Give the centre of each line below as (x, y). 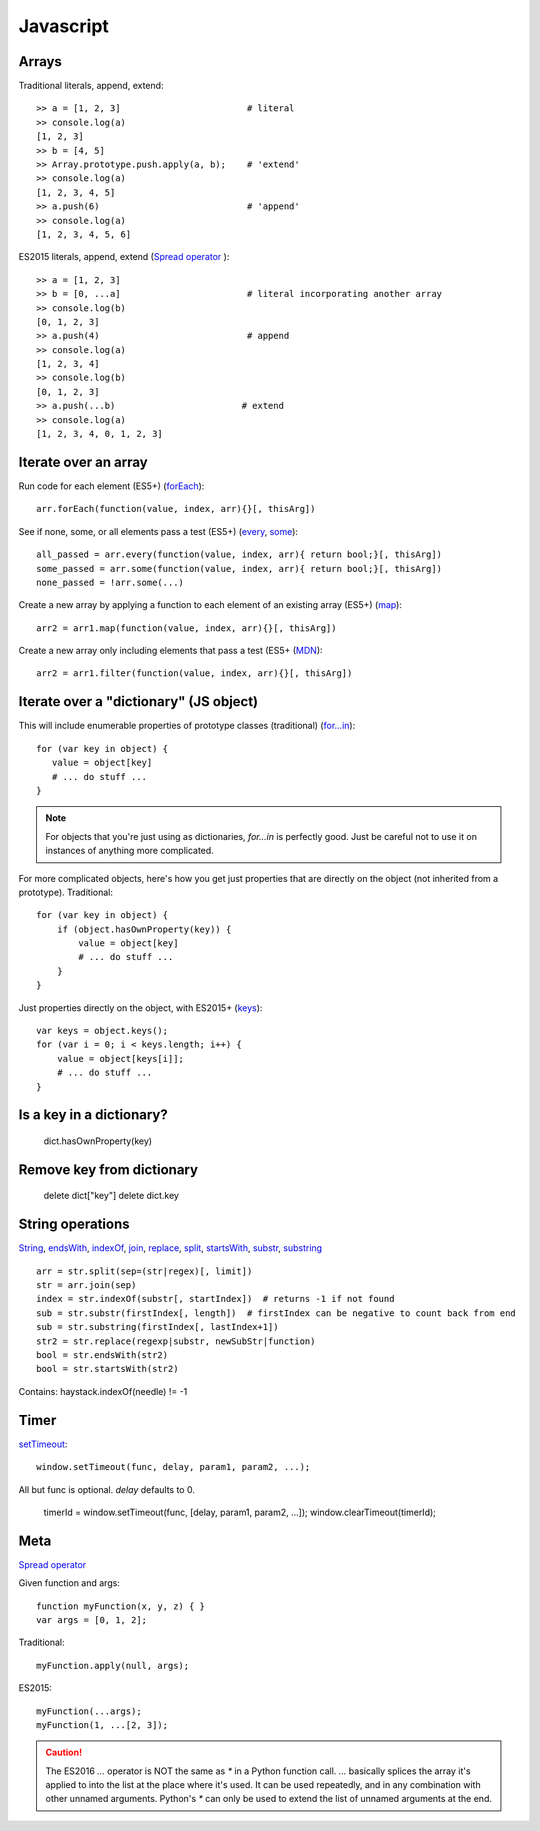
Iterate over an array (83, 461)
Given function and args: (69, 1583)
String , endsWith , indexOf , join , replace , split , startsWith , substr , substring (170, 1248)
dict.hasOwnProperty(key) (98, 1141)
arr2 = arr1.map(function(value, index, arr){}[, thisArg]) (186, 628)
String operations (74, 1224)
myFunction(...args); (89, 1711)
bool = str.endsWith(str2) (102, 1355)
